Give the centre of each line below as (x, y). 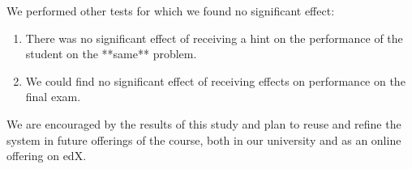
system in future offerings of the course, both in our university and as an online (204, 139)
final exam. (53, 97)
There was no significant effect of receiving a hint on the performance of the (214, 38)
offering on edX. (47, 156)
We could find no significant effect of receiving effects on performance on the (215, 80)
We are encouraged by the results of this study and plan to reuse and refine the (204, 123)
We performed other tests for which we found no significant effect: (171, 11)
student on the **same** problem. (111, 54)
